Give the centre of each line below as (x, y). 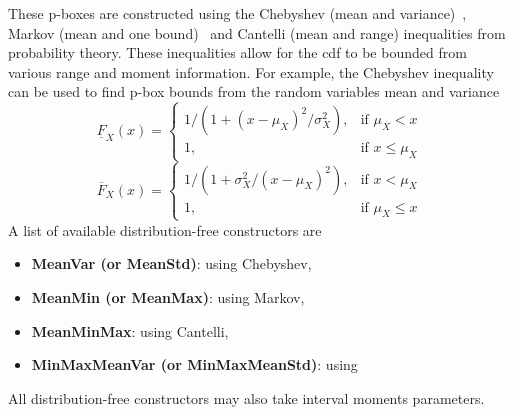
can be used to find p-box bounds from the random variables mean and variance (254, 91)
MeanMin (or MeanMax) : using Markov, (168, 296)
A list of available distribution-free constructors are (165, 229)
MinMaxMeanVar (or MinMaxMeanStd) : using (194, 364)
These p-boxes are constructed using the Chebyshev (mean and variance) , (237, 13)
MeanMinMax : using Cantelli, (130, 330)
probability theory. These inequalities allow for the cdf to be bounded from (237, 52)
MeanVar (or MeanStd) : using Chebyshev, (171, 263)
